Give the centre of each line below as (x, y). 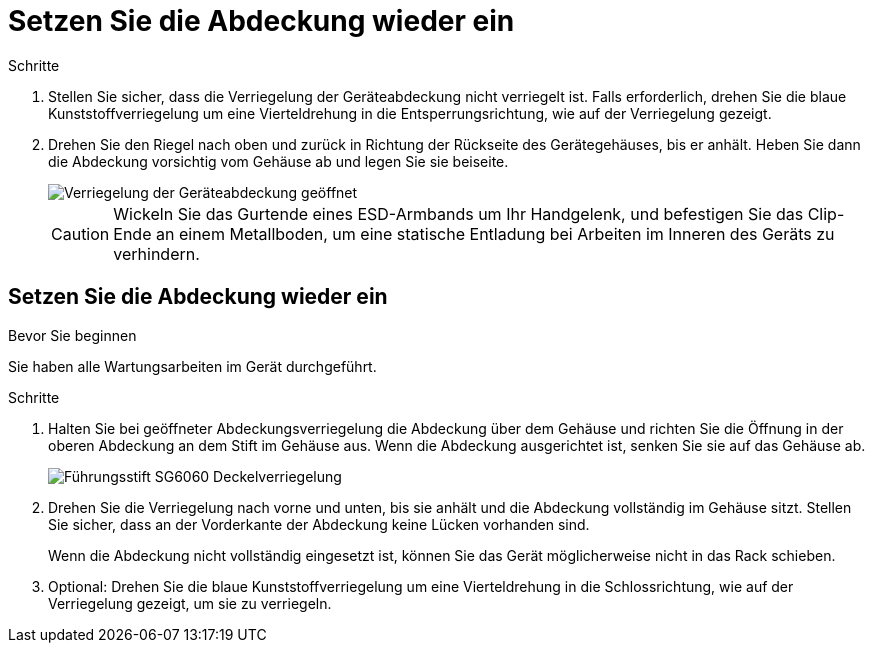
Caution (80, 233)
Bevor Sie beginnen (72, 335)
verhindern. (156, 253)
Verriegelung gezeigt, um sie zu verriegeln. (190, 603)
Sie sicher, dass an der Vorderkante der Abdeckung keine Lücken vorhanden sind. (319, 524)
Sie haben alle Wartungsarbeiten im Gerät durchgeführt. (192, 366)
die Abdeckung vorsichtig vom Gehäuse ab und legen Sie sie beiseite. (278, 161)
